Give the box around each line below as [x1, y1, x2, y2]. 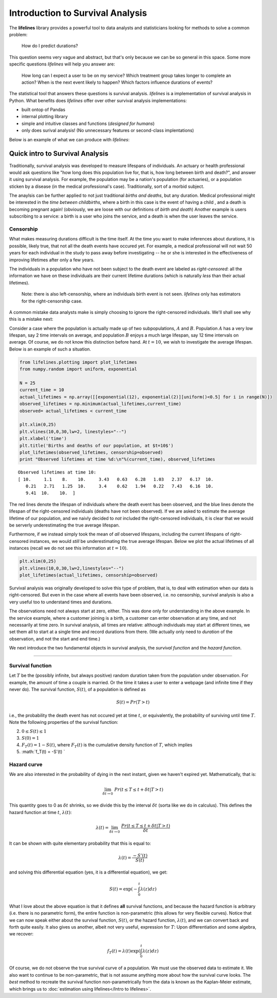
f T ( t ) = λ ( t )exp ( [107, 948, 140, 955]
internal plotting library [21, 114, 68, 119]
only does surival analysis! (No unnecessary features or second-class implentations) [21, 127, 194, 133]
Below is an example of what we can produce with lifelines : [9, 136, 130, 142]
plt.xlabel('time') [19, 436, 67, 441]
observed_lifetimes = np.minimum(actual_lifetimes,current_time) [19, 401, 182, 407]
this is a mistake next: [9, 316, 53, 322]
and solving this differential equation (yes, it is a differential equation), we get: [9, 869, 168, 875]
